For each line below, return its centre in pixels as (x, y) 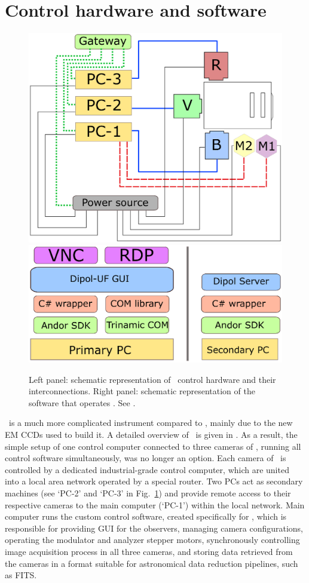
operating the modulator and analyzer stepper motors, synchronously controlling (152, 540)
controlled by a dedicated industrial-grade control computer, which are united (147, 469)
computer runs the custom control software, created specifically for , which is (146, 516)
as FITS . (21, 575)
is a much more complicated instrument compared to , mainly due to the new (151, 423)
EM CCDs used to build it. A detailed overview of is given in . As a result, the (151, 435)
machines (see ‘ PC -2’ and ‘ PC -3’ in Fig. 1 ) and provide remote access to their (148, 493)
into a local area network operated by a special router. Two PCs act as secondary (154, 481)
